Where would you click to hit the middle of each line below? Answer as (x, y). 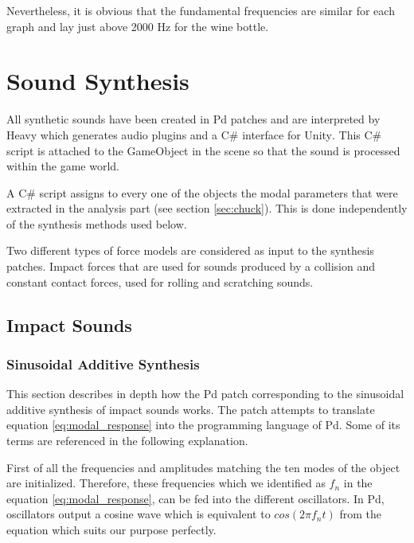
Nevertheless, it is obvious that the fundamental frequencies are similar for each (201, 10)
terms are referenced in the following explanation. (127, 441)
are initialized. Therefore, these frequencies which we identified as (166, 483)
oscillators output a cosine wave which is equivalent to (139, 514)
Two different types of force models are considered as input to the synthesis (190, 250)
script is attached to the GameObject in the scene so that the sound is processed (203, 150)
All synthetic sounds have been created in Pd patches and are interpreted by (193, 119)
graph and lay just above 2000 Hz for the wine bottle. (138, 26)
